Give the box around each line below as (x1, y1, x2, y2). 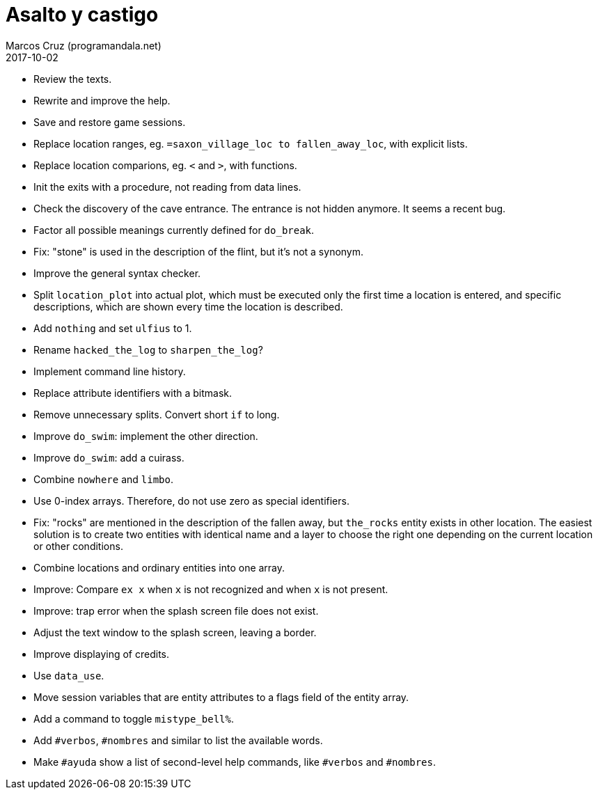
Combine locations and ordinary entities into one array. (33, 561, 285, 574)
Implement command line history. (33, 365, 186, 377)
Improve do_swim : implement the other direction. (33, 430, 258, 442)
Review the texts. (33, 72, 112, 85)
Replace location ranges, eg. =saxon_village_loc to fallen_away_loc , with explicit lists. (33, 137, 468, 150)
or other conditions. (33, 540, 123, 552)
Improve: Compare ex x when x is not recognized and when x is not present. (33, 583, 388, 595)
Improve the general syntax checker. (33, 267, 201, 279)
